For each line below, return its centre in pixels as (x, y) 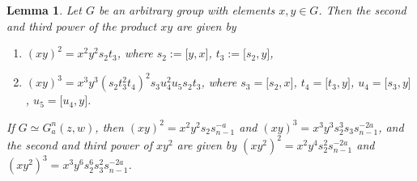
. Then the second (362, 10)
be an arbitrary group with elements (187, 10)
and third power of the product (82, 25)
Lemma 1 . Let (44, 10)
